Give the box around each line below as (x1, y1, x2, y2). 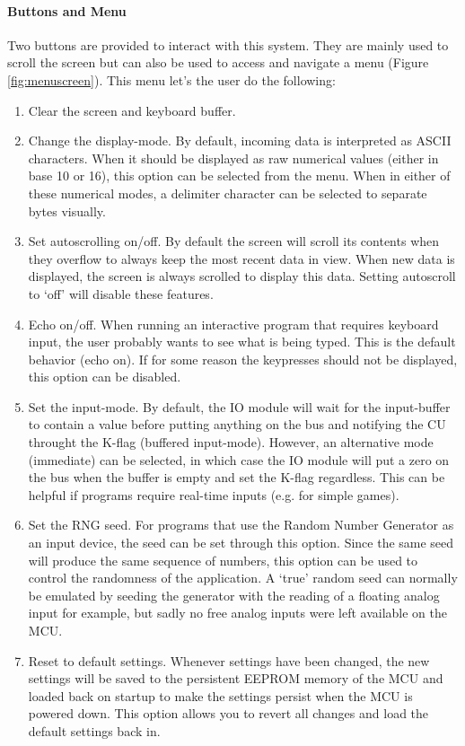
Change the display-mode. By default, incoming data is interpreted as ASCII (28, 131, 452, 150)
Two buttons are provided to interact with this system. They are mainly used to (7, 35, 449, 54)
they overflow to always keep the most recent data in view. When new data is (28, 249, 455, 268)
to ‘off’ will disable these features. (28, 284, 214, 303)
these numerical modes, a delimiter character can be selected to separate (28, 183, 427, 202)
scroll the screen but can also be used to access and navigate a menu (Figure (7, 53, 429, 72)
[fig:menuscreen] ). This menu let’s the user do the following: (7, 70, 336, 89)
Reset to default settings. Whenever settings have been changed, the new (28, 651, 430, 670)
